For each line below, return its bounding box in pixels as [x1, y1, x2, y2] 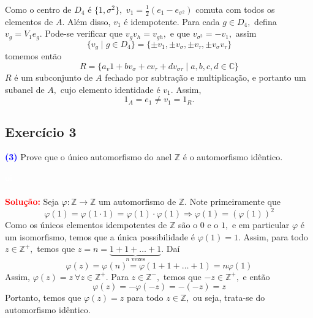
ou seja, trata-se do [193, 291, 265, 304]
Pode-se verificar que [45, 27, 123, 40]
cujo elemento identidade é [60, 83, 160, 95]
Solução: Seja [5, 195, 59, 208]
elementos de [5, 15, 53, 28]
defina [254, 15, 277, 28]
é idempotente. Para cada [124, 15, 220, 28]
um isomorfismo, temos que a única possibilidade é [5, 230, 195, 243]
